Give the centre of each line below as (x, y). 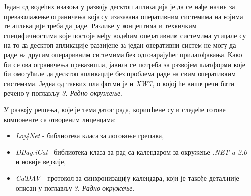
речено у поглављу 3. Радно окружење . (63, 93)
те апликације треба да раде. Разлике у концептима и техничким (100, 26)
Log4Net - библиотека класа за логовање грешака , (90, 135)
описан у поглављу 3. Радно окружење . (75, 187)
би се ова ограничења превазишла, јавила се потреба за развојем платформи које (125, 64)
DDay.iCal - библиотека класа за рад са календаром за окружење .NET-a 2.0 (131, 152)
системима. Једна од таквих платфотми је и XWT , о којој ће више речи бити (119, 83)
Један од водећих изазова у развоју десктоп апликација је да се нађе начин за (120, 6)
